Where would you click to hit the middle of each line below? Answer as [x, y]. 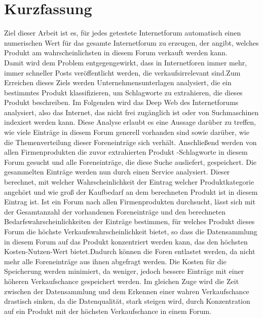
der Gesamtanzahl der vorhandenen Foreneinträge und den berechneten [115, 211]
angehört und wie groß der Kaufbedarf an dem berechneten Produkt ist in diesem [131, 191]
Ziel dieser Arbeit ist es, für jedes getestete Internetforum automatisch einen [123, 33]
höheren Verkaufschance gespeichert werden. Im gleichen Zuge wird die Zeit [122, 281]
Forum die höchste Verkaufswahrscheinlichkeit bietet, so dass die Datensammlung [131, 231]
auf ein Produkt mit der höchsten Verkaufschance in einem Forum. [108, 311]
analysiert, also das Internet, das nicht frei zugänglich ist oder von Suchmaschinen [131, 112]
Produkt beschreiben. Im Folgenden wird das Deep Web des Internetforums [121, 102]
